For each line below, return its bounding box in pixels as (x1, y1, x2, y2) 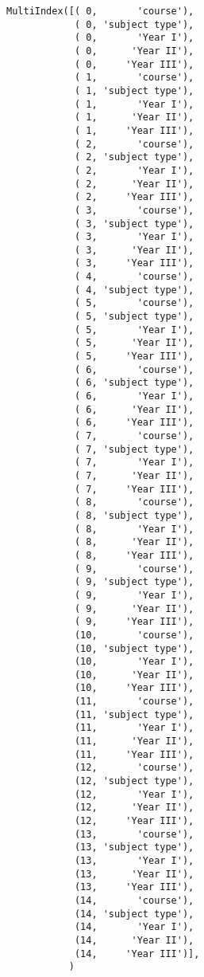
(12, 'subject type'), (74, 775, 194, 787)
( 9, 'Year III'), (74, 616, 194, 628)
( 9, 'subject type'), (74, 576, 194, 588)
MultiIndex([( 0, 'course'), (6, 6, 194, 17)
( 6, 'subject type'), (74, 377, 194, 389)
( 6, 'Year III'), (74, 417, 194, 429)
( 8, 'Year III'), (74, 549, 194, 561)
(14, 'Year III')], (74, 948, 200, 959)
